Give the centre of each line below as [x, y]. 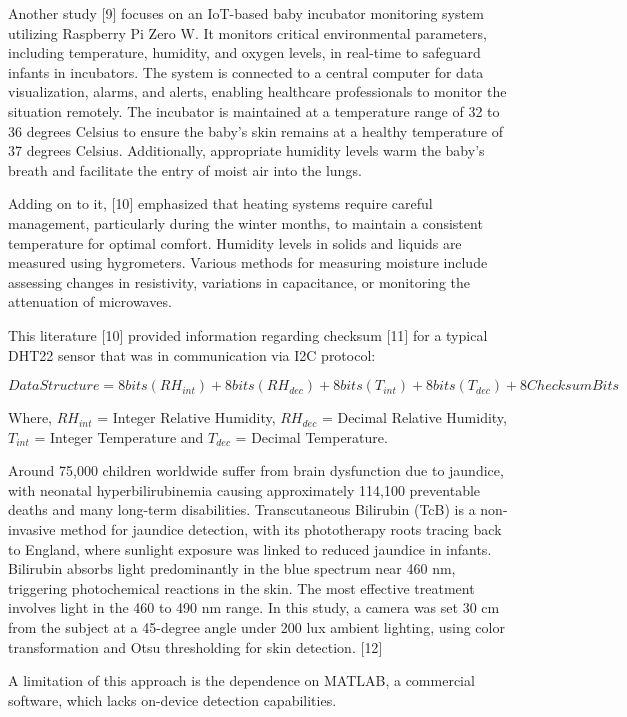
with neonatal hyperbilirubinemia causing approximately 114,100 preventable [244, 489]
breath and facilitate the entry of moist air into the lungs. [185, 169]
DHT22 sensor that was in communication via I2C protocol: [192, 354]
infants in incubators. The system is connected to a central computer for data [246, 71]
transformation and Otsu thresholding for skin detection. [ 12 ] [195, 646]
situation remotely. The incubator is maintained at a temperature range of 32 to [254, 110]
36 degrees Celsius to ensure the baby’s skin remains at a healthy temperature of [255, 130]
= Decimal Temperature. [311, 436]
